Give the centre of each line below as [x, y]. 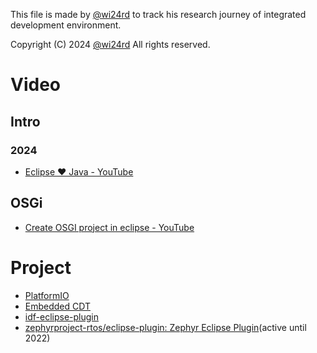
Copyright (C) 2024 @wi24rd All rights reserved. [110, 44]
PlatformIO [47, 295]
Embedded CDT [57, 306]
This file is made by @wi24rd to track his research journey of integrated [158, 14]
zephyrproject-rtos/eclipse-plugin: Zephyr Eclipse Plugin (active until [165, 327]
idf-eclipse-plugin [61, 316]
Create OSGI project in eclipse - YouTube [109, 227]
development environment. [66, 25]
